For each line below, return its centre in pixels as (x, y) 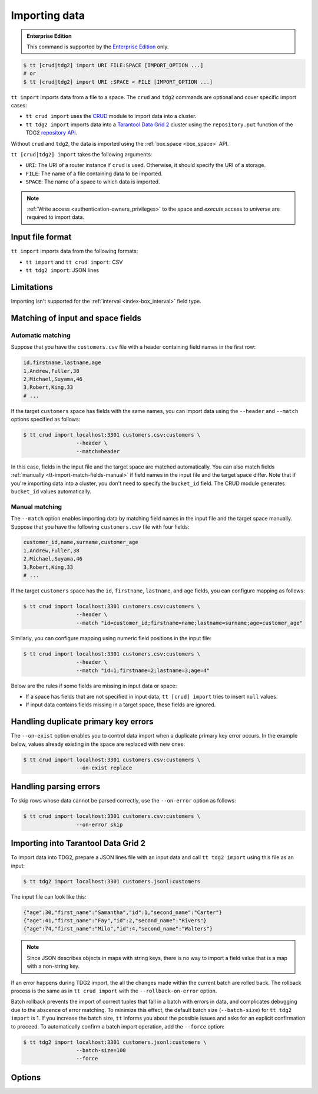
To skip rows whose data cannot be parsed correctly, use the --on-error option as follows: (123, 801)
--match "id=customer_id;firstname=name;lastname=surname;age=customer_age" (189, 623)
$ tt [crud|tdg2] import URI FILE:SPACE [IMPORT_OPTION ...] (113, 65)
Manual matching (36, 506)
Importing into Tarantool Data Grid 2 (78, 844)
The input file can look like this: (49, 896)
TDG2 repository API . (52, 133)
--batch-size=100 (101, 1050)
